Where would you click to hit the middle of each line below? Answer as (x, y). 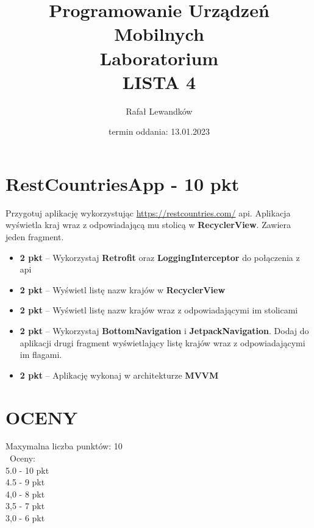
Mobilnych (159, 34)
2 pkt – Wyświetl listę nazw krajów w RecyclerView (123, 289)
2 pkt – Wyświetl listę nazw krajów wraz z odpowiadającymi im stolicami (159, 310)
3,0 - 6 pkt (25, 518)
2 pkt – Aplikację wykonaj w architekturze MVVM (119, 375)
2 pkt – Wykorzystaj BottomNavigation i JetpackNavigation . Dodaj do (164, 330)
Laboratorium (159, 58)
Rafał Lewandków (159, 111)
